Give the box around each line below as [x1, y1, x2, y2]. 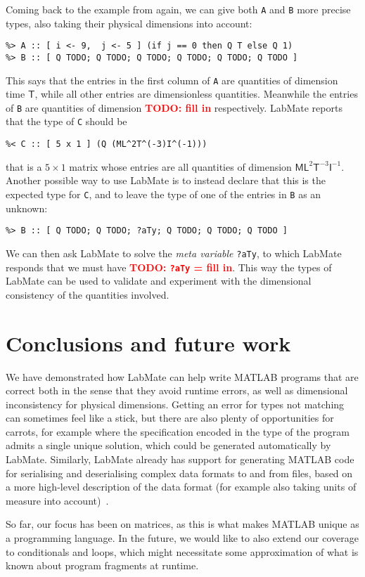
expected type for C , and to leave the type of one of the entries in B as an [6, 186, 321, 201]
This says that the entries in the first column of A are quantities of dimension [6, 72, 338, 87]
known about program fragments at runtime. [6, 558, 199, 573]
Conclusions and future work [6, 328, 291, 357]
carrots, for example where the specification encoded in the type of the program [6, 424, 350, 439]
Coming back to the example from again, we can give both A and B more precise [6, 2, 351, 16]
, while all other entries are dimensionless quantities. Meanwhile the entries [34, 86, 358, 101]
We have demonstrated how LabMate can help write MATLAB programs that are [6, 369, 359, 384]
